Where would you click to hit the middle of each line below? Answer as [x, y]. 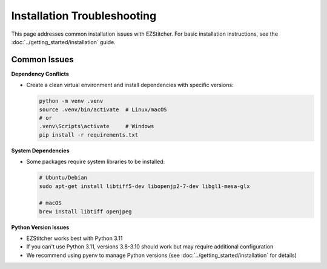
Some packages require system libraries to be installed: [96, 162]
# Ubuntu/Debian [63, 178]
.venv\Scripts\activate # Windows [97, 126]
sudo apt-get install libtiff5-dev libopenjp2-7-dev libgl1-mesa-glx [144, 186]
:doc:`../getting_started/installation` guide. [64, 42]
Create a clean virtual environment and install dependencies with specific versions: [130, 85]
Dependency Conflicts [40, 74]
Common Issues [42, 60]
